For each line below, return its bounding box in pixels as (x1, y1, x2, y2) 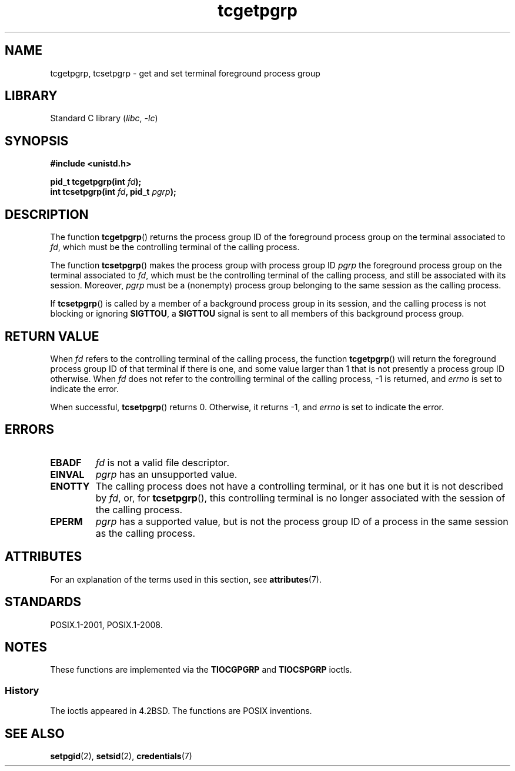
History (5, 684, 39, 696)
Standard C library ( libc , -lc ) (50, 113, 158, 124)
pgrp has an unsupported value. (95, 468, 238, 480)
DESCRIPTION (5, 207, 89, 222)
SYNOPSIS (5, 133, 69, 148)
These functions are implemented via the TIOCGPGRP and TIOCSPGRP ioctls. (50, 664, 352, 675)
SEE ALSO (5, 726, 65, 741)
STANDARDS (5, 594, 82, 610)
